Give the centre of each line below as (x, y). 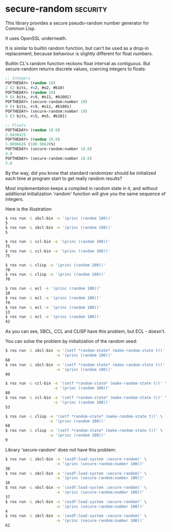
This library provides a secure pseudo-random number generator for (77, 23)
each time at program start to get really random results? (64, 178)
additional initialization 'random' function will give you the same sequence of (85, 194)
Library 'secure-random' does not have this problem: (61, 449)
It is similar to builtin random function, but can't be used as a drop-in (77, 48)
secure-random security (56, 9)
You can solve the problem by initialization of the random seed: (71, 341)
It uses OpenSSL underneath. (36, 38)
